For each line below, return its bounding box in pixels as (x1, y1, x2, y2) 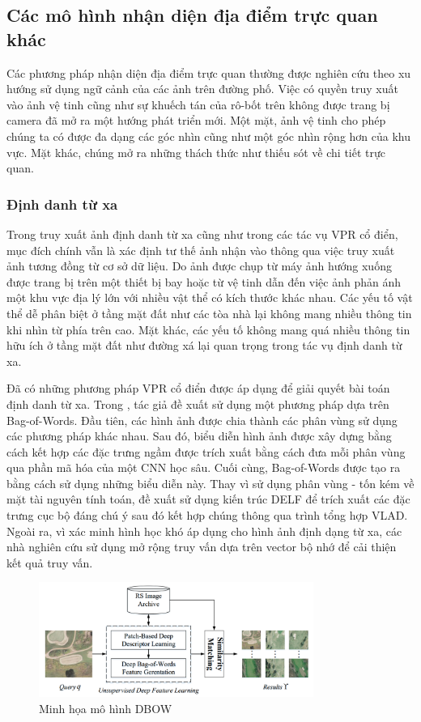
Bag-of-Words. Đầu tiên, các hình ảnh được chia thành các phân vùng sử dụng (6, 411, 398, 428)
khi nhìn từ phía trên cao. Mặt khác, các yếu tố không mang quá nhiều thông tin (6, 321, 410, 338)
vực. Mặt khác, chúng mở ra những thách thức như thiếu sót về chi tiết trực (6, 143, 386, 160)
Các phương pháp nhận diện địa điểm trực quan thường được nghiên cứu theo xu (6, 64, 411, 81)
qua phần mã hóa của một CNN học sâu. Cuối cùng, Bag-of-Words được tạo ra (6, 459, 401, 476)
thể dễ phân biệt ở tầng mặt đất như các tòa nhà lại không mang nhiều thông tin (6, 304, 412, 321)
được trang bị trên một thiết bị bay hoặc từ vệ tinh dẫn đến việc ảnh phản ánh (6, 273, 402, 290)
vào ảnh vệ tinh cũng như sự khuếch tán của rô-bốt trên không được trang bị (6, 96, 390, 113)
